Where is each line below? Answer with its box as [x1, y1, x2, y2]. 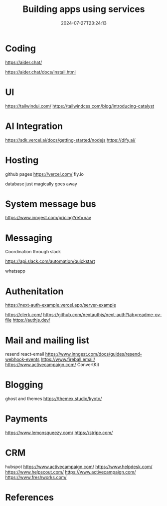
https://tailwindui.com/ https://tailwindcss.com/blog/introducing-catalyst [5, 103, 155, 109]
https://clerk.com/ [5, 312, 42, 318]
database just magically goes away [5, 181, 77, 187]
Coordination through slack [5, 249, 61, 255]
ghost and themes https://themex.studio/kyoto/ [5, 396, 102, 402]
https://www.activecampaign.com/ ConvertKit [5, 362, 100, 368]
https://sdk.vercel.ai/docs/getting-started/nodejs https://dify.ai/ [5, 137, 136, 143]
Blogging [5, 379, 43, 391]
